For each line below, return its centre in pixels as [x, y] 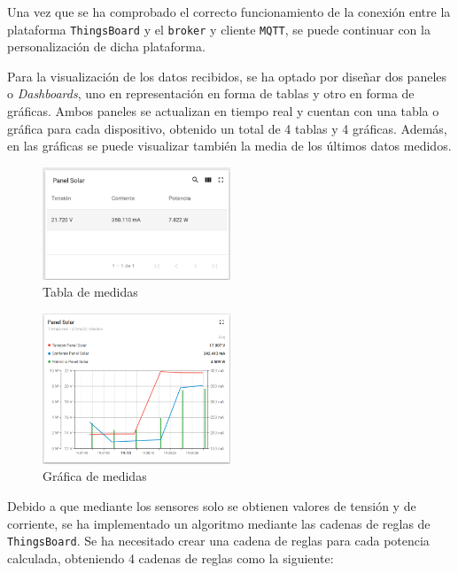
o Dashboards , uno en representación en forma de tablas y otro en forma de [211, 93]
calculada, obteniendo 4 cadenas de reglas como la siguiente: [171, 558]
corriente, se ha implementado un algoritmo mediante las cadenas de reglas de [219, 523]
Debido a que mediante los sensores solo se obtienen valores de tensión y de [212, 506]
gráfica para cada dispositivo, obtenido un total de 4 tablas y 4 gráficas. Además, [227, 128]
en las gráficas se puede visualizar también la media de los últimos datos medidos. [229, 146]
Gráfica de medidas [95, 476]
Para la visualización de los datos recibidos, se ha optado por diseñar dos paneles [227, 76]
